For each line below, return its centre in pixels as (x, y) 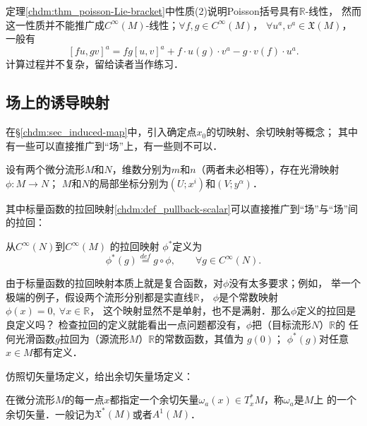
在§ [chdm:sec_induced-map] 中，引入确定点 (101, 132)
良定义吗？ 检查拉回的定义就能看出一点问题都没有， (126, 324)
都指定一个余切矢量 (154, 400)
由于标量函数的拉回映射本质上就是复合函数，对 (114, 283)
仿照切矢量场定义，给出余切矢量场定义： (100, 375)
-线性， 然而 (333, 11)
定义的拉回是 (326, 310)
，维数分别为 (142, 169)
